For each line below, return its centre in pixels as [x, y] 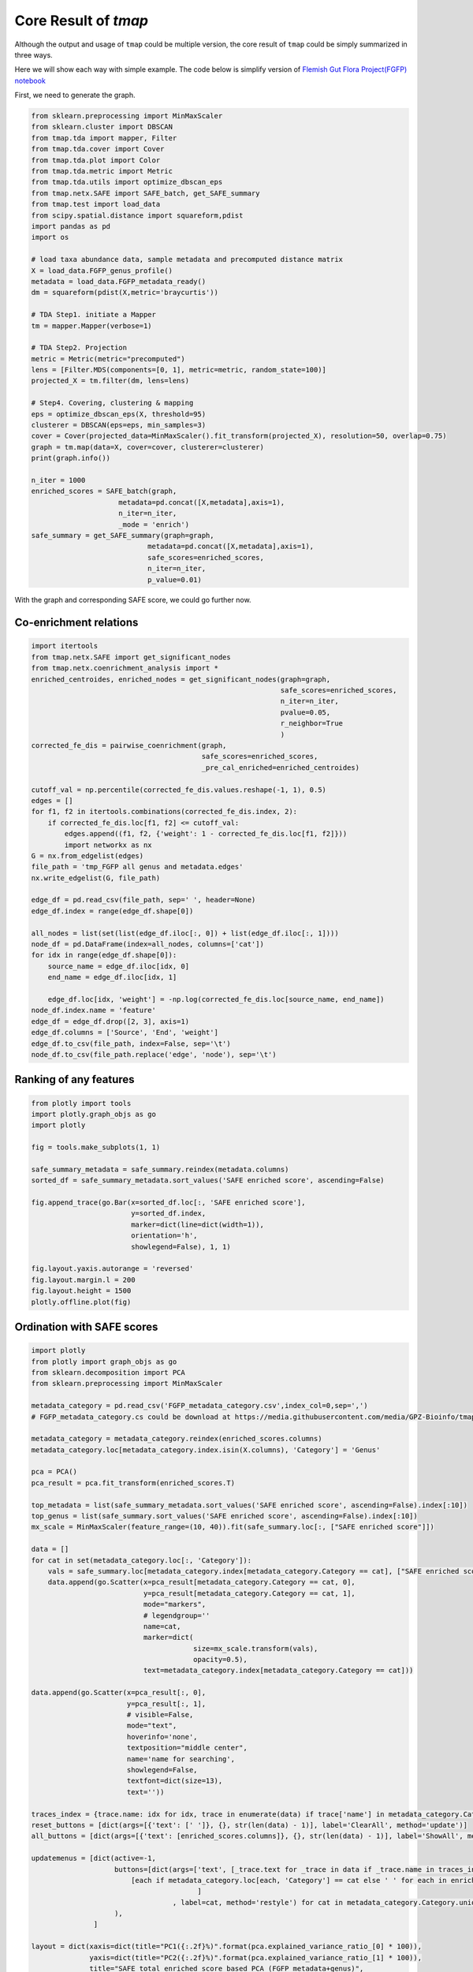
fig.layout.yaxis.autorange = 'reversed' [112, 1269]
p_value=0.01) [175, 579]
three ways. [34, 54]
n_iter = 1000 [58, 480]
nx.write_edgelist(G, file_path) [96, 878]
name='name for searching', [181, 1759]
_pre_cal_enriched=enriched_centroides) [281, 768]
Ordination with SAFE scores [86, 1326]
